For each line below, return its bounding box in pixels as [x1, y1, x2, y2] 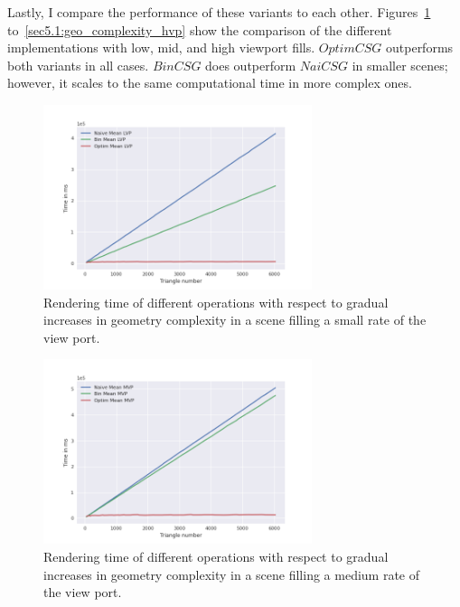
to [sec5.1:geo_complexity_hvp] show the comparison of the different [7, 20, 392, 39]
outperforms [386, 38, 454, 57]
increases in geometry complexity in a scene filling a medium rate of [43, 564, 420, 583]
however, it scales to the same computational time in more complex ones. [7, 73, 412, 92]
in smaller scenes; [352, 55, 448, 74]
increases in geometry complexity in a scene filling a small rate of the [43, 310, 427, 329]
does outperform [205, 55, 296, 74]
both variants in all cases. [7, 55, 149, 74]
